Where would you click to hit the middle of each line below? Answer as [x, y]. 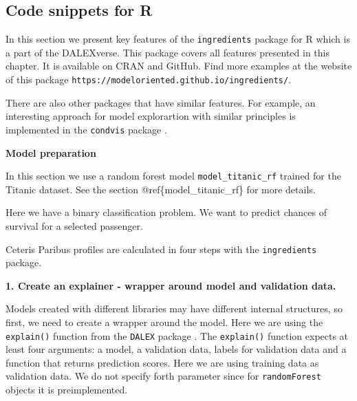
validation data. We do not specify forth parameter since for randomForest [163, 376]
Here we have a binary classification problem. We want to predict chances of [166, 212]
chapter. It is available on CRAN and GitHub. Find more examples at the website [179, 66]
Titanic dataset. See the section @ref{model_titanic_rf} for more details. [161, 189]
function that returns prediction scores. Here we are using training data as [162, 362]
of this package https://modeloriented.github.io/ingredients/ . [149, 79]
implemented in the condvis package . [86, 129]
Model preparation [51, 152]
